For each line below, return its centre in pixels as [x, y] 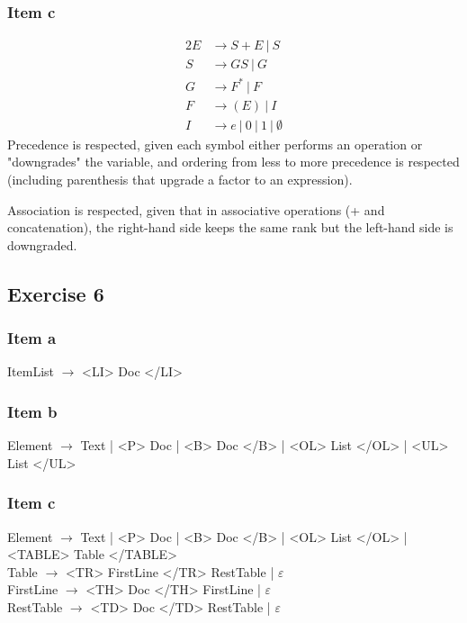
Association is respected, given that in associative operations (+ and [196, 209]
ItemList [31, 371]
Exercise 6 [56, 293]
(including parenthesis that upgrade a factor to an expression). [180, 180]
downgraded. [42, 244]
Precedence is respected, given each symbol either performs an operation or [215, 144]
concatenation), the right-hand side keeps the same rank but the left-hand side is [230, 227]
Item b [32, 411]
